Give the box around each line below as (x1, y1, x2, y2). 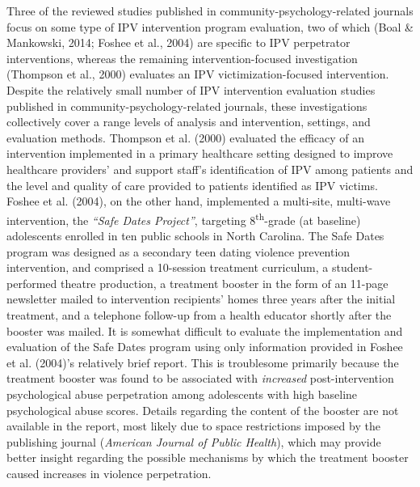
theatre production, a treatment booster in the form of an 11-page (60, 274, 388, 291)
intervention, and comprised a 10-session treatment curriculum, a (6, 259, 329, 276)
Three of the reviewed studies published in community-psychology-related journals (6, 2, 414, 19)
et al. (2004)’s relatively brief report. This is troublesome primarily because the (6, 354, 399, 371)
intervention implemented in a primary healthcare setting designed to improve (6, 145, 393, 162)
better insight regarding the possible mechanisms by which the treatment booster (6, 449, 409, 466)
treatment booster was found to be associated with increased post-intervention (6, 370, 394, 387)
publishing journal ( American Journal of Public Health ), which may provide (6, 433, 381, 450)
